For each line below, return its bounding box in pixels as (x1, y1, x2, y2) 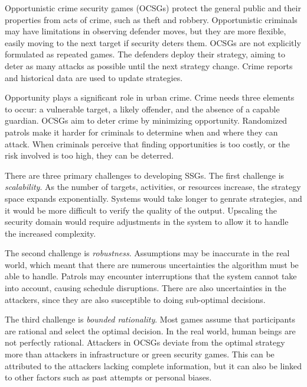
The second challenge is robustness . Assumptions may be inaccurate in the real (5, 247, 290, 259)
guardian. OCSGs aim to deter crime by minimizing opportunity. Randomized (5, 114, 288, 127)
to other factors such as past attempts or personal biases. (5, 371, 212, 383)
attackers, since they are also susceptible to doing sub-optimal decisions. (5, 293, 266, 305)
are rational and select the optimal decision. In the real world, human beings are (5, 324, 296, 337)
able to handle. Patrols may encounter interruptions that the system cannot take (5, 270, 297, 282)
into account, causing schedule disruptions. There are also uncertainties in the (5, 282, 286, 294)
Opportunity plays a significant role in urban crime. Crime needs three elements (5, 91, 295, 104)
